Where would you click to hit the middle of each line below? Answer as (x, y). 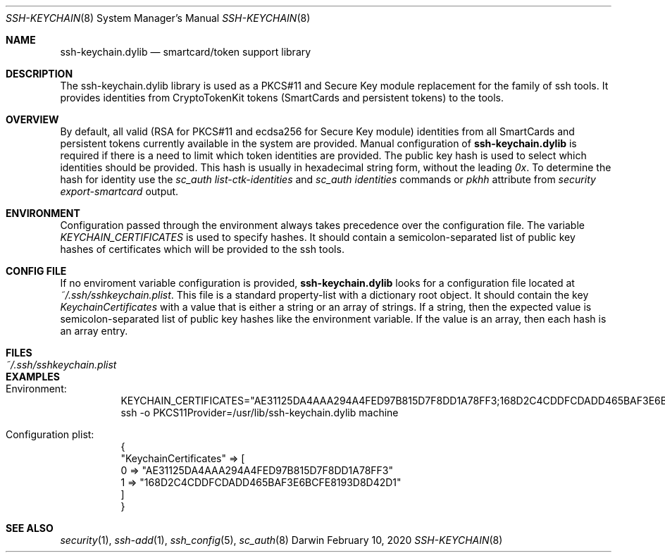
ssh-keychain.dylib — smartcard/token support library (186, 52)
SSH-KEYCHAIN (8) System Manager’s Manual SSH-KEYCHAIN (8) (158, 18)
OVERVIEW (32, 119)
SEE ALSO (30, 528)
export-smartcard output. (119, 191)
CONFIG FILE (36, 271)
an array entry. (94, 331)
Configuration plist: (50, 434)
